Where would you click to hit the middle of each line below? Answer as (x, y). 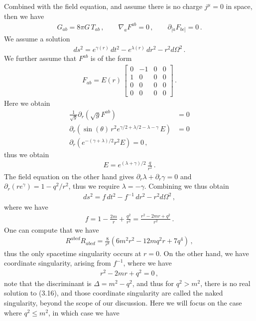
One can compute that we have (52, 229)
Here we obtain (27, 103)
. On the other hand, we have (204, 253)
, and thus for (153, 283)
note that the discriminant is (48, 283)
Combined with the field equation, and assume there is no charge (103, 6)
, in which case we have (84, 312)
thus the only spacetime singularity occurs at (73, 253)
